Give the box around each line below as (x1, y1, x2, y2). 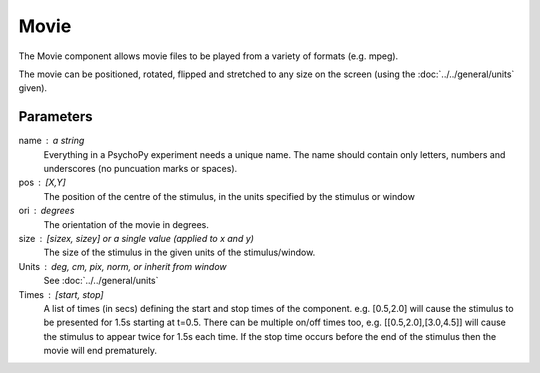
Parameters (18, 108, 93, 125)
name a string (18, 135, 85, 147)
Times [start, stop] (18, 288, 104, 300)
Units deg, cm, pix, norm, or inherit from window (18, 260, 227, 272)
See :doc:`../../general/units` (43, 275, 159, 287)
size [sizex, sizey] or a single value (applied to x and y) (18, 232, 255, 244)
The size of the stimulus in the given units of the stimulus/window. (43, 246, 316, 259)
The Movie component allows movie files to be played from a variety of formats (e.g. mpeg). (18, 50, 399, 62)
